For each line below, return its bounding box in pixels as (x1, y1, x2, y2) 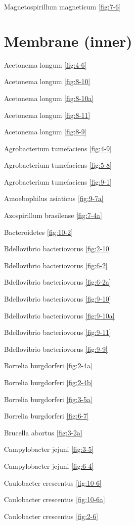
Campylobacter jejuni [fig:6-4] (4, 460, 94, 471)
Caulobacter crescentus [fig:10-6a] (4, 494, 105, 505)
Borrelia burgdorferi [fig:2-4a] (4, 360, 92, 371)
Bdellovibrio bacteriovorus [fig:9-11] (4, 327, 111, 337)
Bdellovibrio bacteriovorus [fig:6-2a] (4, 277, 111, 287)
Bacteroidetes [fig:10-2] (4, 226, 73, 237)
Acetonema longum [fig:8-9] (4, 126, 87, 137)
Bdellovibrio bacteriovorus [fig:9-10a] (4, 310, 115, 320)
